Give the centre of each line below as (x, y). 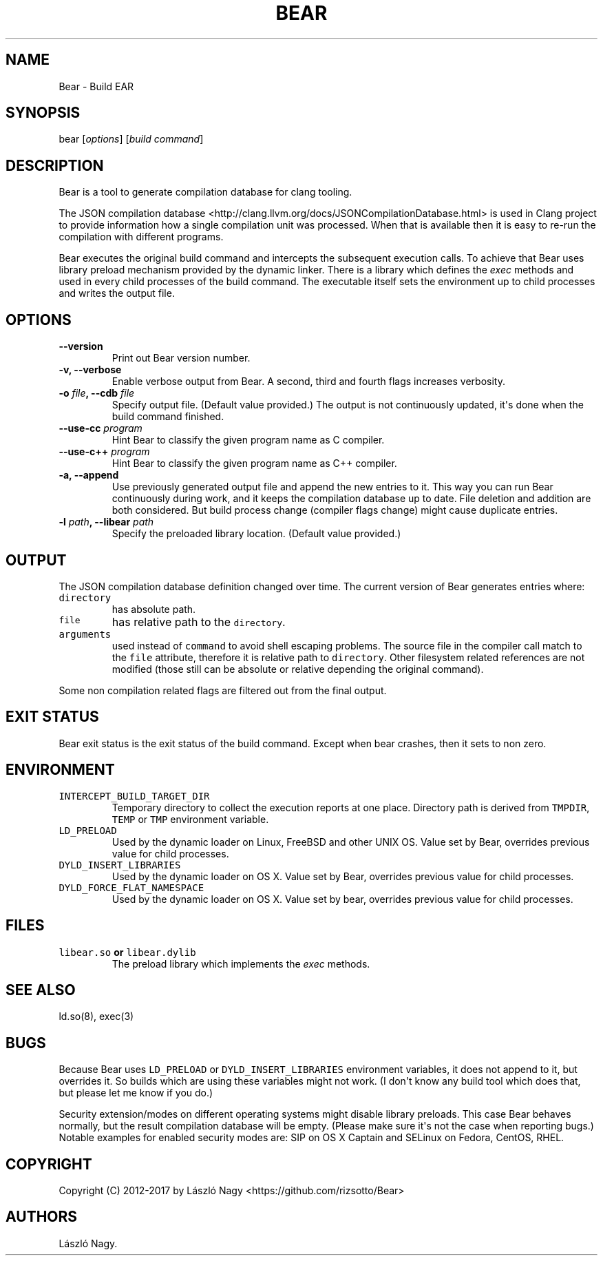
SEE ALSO (41, 990)
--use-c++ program (104, 452)
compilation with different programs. (141, 237)
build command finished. (168, 417)
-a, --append (89, 475)
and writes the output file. (117, 293)
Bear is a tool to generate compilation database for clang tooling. (205, 192)
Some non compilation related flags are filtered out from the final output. (223, 690)
